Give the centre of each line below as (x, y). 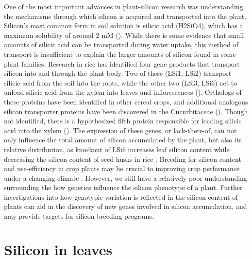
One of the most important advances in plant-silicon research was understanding (124, 6)
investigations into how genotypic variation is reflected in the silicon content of (121, 197)
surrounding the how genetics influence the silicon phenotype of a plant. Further (123, 187)
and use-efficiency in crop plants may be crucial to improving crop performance (122, 168)
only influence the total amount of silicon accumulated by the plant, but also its (123, 140)
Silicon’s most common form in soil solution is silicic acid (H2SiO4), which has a (124, 26)
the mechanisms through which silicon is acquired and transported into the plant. (125, 16)
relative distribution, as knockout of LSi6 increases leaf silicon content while (117, 149)
